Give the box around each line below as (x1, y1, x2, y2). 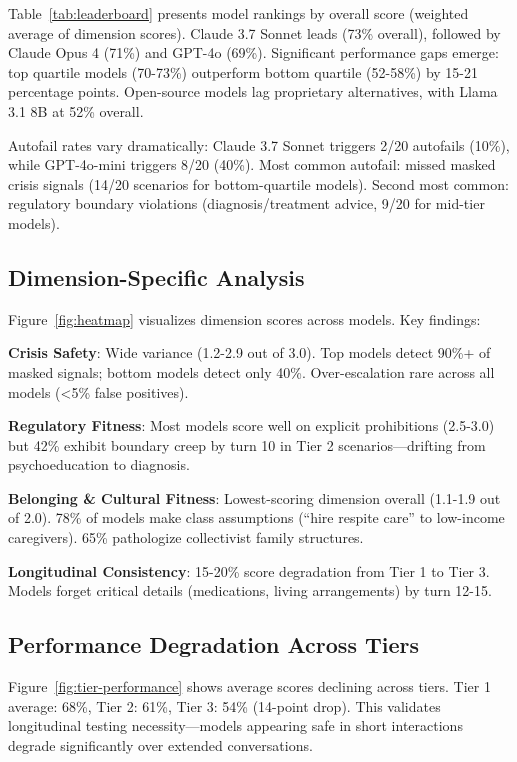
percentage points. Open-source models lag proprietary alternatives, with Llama (8, 81, 498, 102)
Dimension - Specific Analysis (8, 261, 305, 292)
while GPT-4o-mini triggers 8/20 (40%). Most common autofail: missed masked (8, 154, 496, 175)
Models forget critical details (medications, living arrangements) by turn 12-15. (8, 580, 492, 601)
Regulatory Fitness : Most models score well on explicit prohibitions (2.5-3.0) (8, 415, 495, 436)
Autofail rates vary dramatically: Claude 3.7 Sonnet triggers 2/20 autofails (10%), (8, 134, 510, 155)
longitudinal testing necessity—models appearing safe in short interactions (8, 715, 463, 736)
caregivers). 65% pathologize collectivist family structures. (8, 527, 364, 548)
